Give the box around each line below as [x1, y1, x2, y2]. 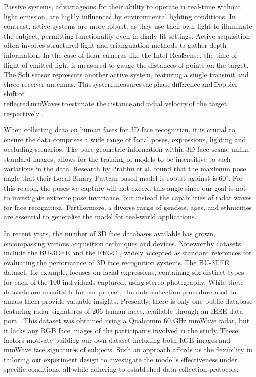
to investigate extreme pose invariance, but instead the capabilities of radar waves [4, 192, 252, 203]
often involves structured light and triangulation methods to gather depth [4, 40, 227, 50]
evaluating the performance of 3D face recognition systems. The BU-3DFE [4, 257, 229, 267]
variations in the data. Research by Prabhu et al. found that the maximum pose [4, 163, 246, 173]
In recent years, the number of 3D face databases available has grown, [4, 228, 216, 239]
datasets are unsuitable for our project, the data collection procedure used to [4, 286, 237, 296]
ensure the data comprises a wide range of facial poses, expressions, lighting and [4, 134, 246, 144]
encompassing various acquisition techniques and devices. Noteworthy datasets [4, 238, 241, 248]
